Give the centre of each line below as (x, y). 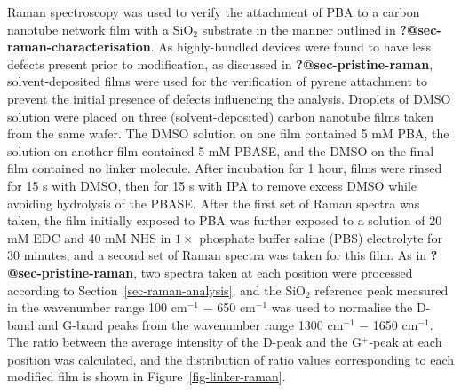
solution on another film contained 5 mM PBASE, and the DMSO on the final (221, 150)
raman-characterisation (79, 47)
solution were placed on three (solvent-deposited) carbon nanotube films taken (220, 116)
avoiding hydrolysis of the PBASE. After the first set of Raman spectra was (214, 203)
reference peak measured (382, 290)
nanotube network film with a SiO (100, 29)
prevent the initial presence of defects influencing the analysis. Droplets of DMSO (229, 98)
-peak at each (405, 342)
